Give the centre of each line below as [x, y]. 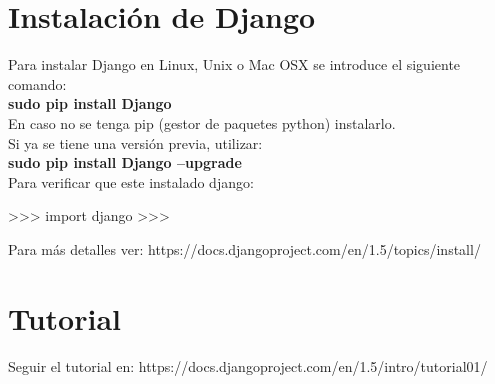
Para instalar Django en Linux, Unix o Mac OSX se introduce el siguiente [234, 64]
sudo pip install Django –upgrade [125, 162]
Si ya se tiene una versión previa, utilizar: [135, 142]
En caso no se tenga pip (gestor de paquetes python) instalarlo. [202, 122]
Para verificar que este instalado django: [131, 181]
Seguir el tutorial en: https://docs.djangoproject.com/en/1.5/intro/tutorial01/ [248, 365]
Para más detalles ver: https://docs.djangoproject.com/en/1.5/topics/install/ [244, 248]
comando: [37, 83]
